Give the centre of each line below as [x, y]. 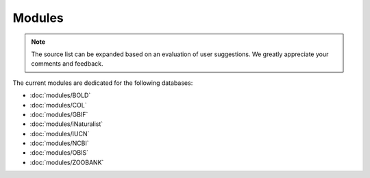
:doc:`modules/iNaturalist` [66, 124]
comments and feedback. [67, 64]
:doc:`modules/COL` [58, 105]
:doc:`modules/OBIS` [59, 153]
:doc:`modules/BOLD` [60, 95]
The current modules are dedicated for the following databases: [103, 83]
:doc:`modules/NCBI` [59, 143]
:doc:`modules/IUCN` [60, 133]
